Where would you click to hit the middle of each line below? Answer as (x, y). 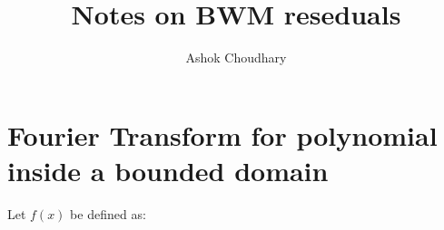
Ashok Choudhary (236, 57)
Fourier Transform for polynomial (222, 134)
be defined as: (108, 213)
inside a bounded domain (168, 170)
